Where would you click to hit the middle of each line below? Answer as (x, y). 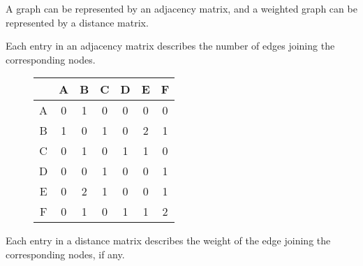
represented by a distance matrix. (77, 22)
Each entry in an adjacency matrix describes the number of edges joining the (170, 46)
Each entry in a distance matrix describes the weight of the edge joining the (168, 241)
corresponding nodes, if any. (65, 254)
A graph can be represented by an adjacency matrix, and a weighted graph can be (181, 8)
